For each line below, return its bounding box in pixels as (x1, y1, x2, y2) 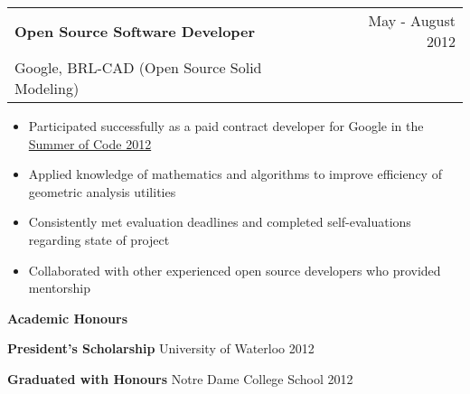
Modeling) (14, 78, 80, 98)
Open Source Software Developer (14, 20, 256, 42)
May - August (368, 10, 456, 31)
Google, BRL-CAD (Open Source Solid (14, 57, 262, 78)
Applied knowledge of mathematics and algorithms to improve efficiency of (28, 164, 442, 183)
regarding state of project (28, 230, 170, 249)
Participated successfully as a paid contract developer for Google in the (28, 117, 424, 135)
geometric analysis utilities (28, 182, 176, 201)
